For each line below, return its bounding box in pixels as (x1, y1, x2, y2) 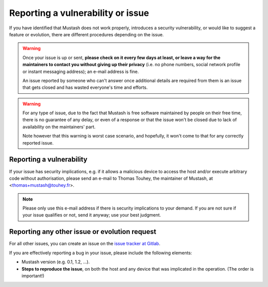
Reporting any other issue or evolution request (9, 227, 156, 236)
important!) (21, 273, 45, 279)
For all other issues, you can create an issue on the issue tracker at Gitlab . (9, 241, 161, 247)
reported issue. (22, 140, 54, 146)
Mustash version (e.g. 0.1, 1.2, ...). (21, 259, 90, 265)
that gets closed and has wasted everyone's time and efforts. (22, 84, 148, 90)
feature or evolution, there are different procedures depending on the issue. (9, 31, 164, 37)
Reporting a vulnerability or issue (9, 7, 149, 18)
